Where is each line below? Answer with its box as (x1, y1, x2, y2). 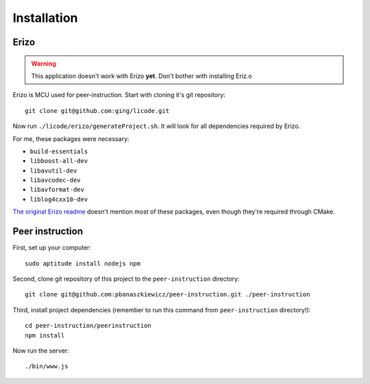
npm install (25, 331, 65, 339)
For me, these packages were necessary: (12, 134, 129, 143)
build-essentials (29, 147, 88, 155)
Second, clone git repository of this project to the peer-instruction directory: (12, 274, 240, 283)
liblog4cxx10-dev (29, 195, 88, 203)
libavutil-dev (29, 166, 77, 175)
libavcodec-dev (29, 177, 82, 184)
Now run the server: (12, 346, 69, 355)
